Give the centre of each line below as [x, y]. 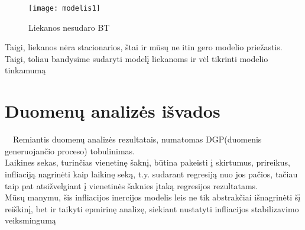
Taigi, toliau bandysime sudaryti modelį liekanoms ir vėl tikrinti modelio [137, 58]
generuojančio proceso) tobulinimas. [70, 150]
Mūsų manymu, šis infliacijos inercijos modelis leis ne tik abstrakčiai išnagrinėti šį [153, 197]
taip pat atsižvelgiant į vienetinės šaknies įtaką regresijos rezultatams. [132, 185]
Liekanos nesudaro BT [69, 27]
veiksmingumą [30, 220]
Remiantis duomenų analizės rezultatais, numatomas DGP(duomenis [137, 139]
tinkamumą [25, 70]
